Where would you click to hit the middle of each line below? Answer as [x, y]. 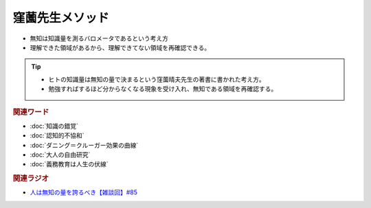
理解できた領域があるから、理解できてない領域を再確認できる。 [120, 47]
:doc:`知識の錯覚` [54, 126]
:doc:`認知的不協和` [57, 135]
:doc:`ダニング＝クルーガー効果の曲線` [84, 145]
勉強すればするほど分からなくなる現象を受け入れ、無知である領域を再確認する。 [163, 89]
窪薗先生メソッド [61, 18]
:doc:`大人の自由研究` [60, 155]
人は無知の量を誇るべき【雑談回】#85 [83, 192]
